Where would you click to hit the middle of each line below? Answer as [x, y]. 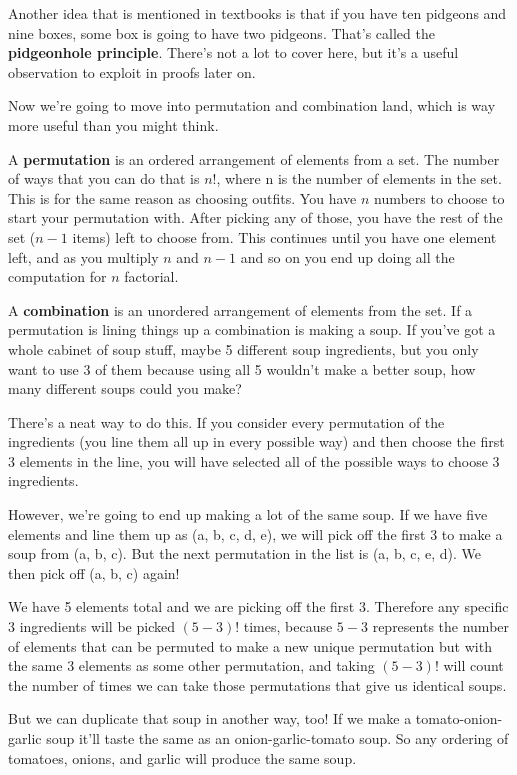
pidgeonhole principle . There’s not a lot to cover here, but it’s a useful [233, 52]
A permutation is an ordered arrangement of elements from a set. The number [254, 158]
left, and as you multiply [83, 256]
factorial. [151, 276]
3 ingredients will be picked [91, 626]
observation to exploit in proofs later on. [132, 71]
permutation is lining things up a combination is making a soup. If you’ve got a [252, 329]
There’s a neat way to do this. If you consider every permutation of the [226, 421]
